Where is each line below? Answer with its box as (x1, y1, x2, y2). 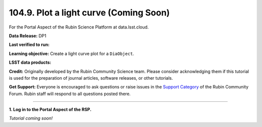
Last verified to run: (9, 42, 50, 48)
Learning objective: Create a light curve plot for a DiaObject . (9, 51, 134, 56)
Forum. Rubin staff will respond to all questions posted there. (9, 91, 131, 97)
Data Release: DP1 (9, 33, 47, 39)
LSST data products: (9, 59, 51, 65)
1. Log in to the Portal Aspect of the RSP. (9, 107, 92, 113)
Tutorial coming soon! (9, 115, 53, 121)
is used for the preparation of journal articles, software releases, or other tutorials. (9, 75, 173, 81)
